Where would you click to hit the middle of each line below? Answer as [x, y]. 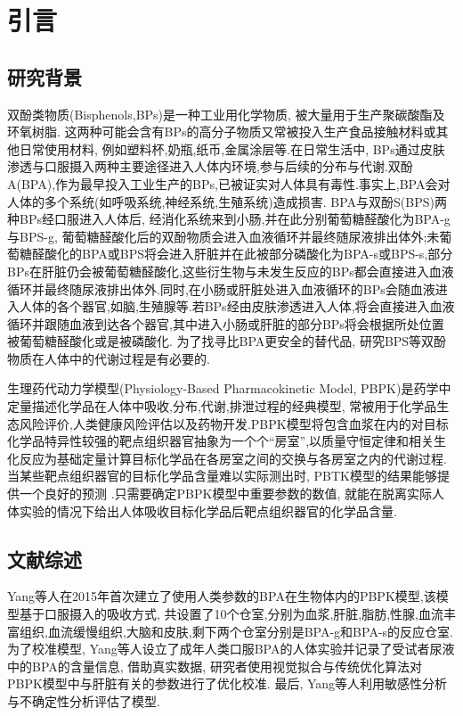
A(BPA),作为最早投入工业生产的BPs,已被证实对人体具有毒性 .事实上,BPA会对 [229, 183]
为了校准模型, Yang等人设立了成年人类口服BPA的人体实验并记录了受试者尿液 [231, 649]
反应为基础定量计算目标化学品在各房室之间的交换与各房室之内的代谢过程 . [233, 458]
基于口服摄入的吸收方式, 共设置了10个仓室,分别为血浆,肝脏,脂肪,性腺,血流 [231, 614]
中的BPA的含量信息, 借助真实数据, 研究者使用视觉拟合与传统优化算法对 [215, 666]
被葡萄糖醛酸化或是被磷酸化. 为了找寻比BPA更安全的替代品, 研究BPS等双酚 [227, 341]
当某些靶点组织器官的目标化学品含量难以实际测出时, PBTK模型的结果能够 [222, 476]
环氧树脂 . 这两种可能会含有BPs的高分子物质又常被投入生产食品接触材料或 [222, 132]
